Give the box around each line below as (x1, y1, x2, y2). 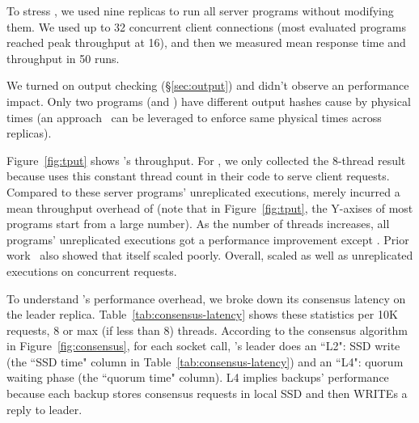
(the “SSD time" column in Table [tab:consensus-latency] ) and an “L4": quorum (6, 353, 404, 370)
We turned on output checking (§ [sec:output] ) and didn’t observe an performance (6, 77, 409, 94)
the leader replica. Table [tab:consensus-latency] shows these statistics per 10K (6, 306, 398, 323)
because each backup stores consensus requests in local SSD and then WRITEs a (6, 385, 408, 402)
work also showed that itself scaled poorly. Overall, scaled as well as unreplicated (6, 247, 413, 264)
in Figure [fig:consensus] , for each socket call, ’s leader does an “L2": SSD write (6, 337, 400, 354)
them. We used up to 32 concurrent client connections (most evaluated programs (6, 18, 406, 35)
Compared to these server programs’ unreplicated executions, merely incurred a (6, 183, 400, 200)
